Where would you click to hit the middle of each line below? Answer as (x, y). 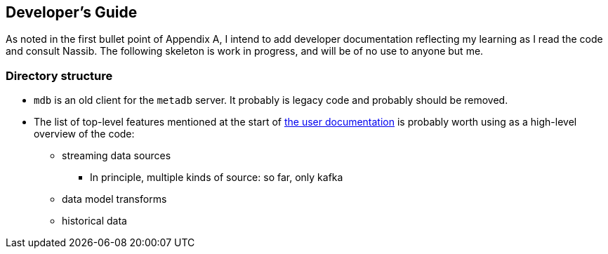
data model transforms (114, 199)
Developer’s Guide (72, 12)
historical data (94, 221)
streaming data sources (117, 156)
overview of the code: (84, 134)
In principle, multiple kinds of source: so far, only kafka (217, 178)
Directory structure (59, 75)
